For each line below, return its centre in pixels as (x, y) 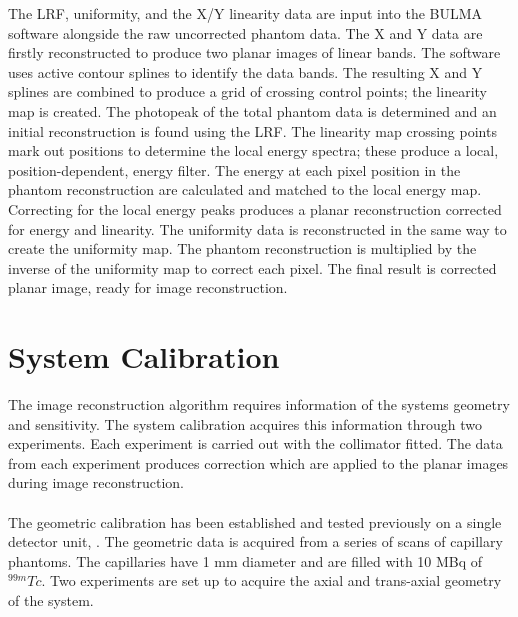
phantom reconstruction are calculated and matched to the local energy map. (245, 189)
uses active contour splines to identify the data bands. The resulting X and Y (245, 71)
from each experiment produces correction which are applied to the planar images (258, 462)
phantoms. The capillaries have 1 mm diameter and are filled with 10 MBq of (245, 560)
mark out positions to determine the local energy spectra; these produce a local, (253, 150)
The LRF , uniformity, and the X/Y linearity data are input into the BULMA (245, 13)
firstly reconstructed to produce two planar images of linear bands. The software (254, 52)
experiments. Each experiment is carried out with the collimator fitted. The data (255, 443)
